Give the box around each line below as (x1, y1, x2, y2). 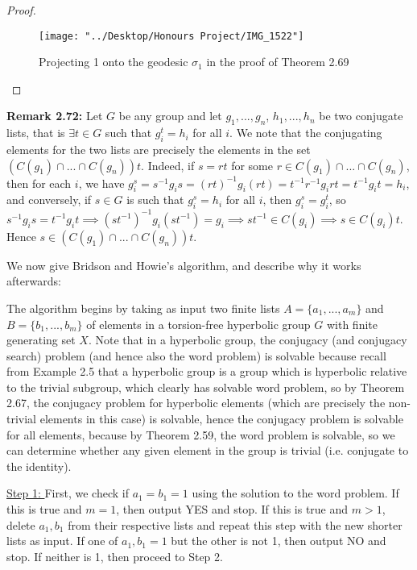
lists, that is (6, 124, 65, 141)
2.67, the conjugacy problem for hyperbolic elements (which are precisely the (6, 394, 386, 411)
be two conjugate (319, 107, 403, 124)
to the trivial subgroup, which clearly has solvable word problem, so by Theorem (6, 378, 405, 395)
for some (231, 156, 273, 173)
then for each (6, 174, 72, 191)
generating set (6, 331, 76, 348)
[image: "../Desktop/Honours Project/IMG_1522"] (39, 30, 304, 42)
